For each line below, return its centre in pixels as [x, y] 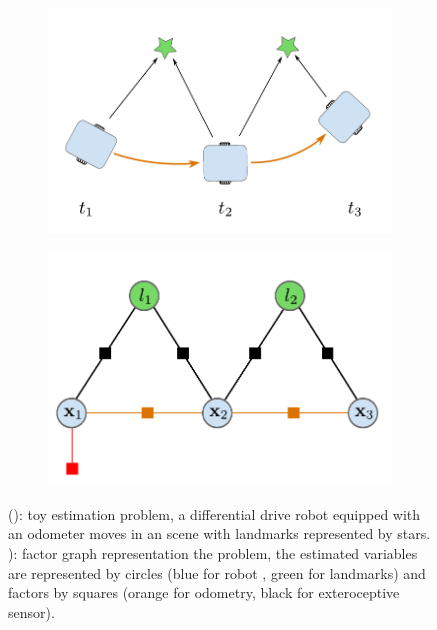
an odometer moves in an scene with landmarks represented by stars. [219, 533]
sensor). [31, 611]
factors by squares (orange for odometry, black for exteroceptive [204, 592]
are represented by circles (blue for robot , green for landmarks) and [217, 572]
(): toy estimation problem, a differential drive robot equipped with [214, 513]
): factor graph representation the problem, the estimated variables [213, 552]
